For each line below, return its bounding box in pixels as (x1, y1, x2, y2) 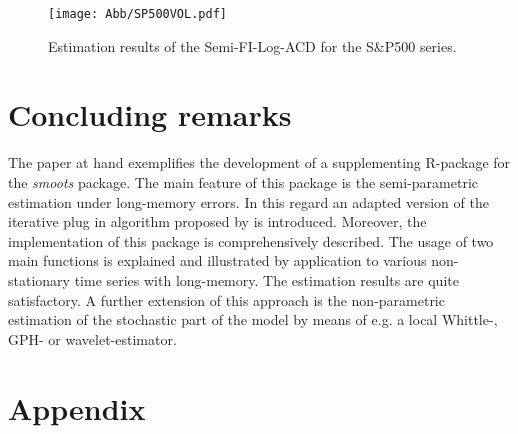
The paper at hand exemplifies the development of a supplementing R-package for (8, 152, 511, 173)
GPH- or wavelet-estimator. (8, 328, 177, 349)
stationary (8, 269, 70, 290)
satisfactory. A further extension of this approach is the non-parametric (8, 289, 445, 310)
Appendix (8, 387, 146, 428)
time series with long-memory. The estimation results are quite (74, 269, 459, 290)
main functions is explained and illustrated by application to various (8, 250, 427, 271)
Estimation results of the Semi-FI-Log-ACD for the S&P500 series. (48, 35, 457, 56)
